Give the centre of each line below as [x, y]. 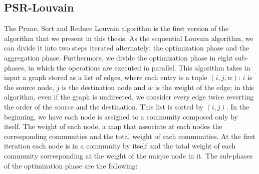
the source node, [29, 87]
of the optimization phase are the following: [71, 165]
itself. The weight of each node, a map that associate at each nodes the [113, 126]
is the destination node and [104, 87]
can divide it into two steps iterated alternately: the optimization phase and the [127, 48]
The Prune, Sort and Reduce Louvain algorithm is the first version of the [116, 28]
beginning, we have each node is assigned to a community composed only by [121, 116]
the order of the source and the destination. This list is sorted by [104, 106]
